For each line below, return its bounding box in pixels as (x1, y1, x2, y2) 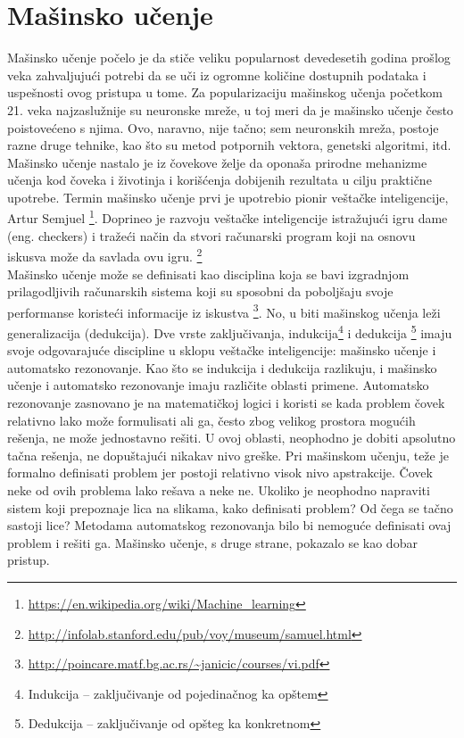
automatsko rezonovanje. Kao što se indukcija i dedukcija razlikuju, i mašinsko (7, 358, 437, 377)
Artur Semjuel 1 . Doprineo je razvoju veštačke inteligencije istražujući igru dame (7, 206, 448, 228)
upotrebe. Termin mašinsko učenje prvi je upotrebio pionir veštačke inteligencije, (7, 187, 449, 206)
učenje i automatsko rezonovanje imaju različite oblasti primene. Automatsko (7, 376, 429, 394)
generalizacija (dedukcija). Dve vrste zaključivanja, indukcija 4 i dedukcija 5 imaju (7, 321, 452, 342)
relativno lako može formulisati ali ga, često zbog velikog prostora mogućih (7, 410, 416, 429)
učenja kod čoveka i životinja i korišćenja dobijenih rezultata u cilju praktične (7, 170, 432, 189)
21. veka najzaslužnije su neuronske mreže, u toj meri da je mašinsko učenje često (7, 100, 453, 119)
